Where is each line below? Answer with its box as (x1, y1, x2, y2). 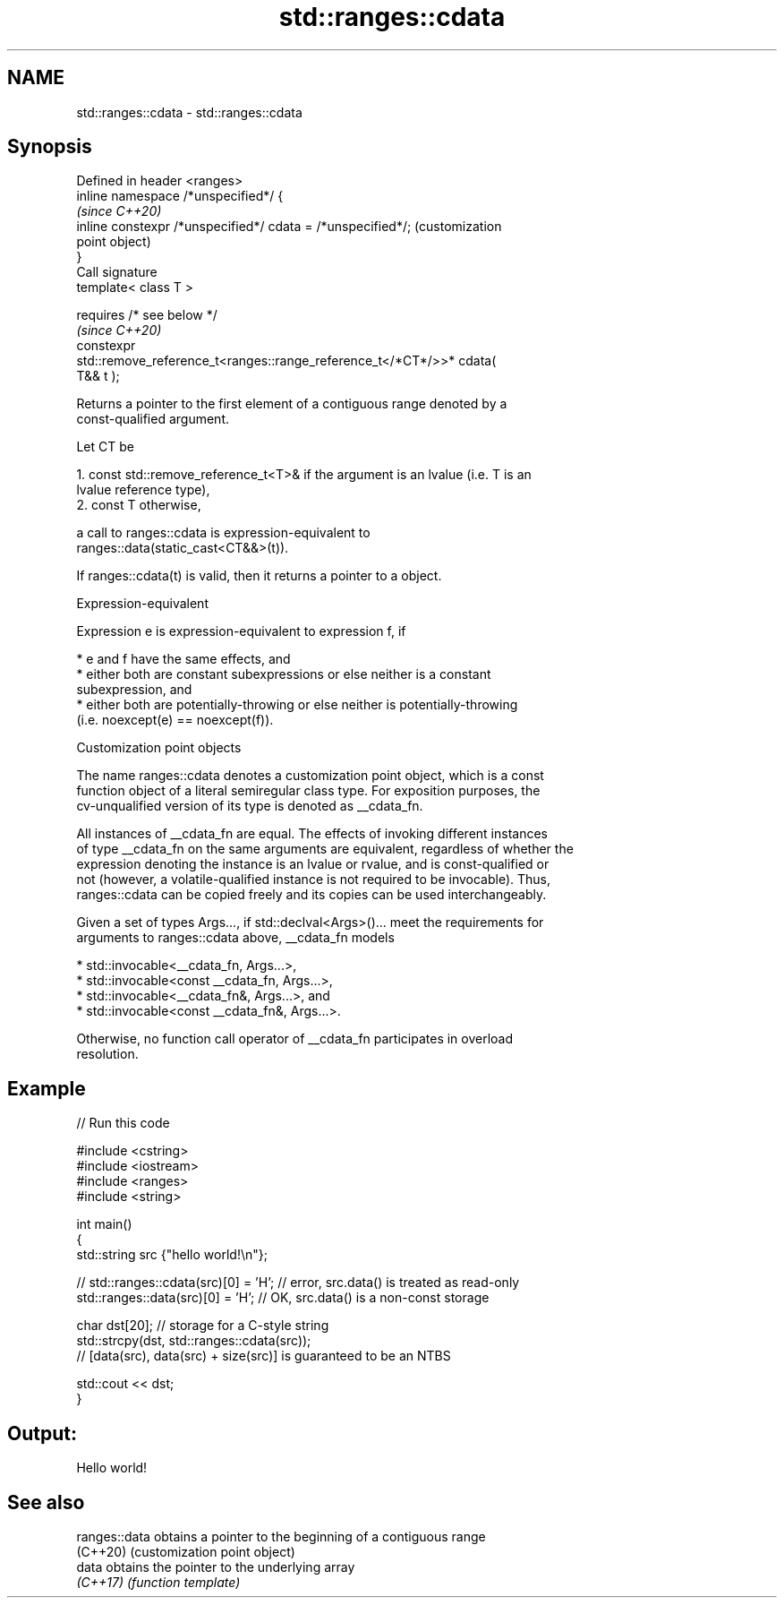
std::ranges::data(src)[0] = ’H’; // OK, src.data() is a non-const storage (76, 1290, 490, 1306)
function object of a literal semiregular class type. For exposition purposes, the (76, 783, 541, 799)
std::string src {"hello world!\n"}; (76, 1247, 268, 1263)
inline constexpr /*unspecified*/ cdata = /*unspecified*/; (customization (76, 219, 502, 235)
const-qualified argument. (76, 411, 230, 427)
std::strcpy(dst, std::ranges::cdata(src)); (76, 1333, 311, 1349)
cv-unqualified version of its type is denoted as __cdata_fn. (76, 798, 423, 814)
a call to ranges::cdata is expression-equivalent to (76, 525, 371, 541)
